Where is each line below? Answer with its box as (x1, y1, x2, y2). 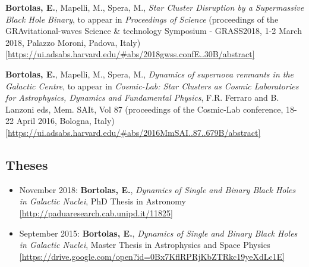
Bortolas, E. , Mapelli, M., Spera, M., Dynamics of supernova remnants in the (5, 67, 294, 80)
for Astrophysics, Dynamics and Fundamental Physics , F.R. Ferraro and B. (5, 91, 279, 104)
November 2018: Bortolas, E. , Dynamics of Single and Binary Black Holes (19, 183, 296, 195)
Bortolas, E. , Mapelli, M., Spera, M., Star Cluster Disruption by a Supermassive (5, 1, 304, 13)
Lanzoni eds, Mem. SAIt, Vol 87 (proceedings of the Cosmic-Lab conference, (5, 103, 283, 115)
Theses (5, 155, 48, 173)
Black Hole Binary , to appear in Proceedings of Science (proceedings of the (5, 13, 279, 25)
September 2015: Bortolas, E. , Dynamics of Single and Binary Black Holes (19, 226, 298, 239)
